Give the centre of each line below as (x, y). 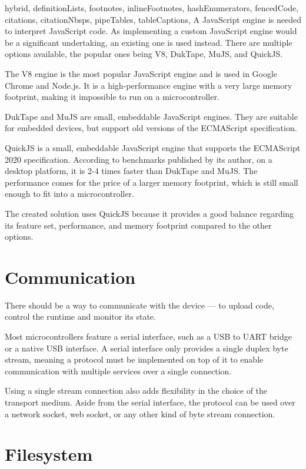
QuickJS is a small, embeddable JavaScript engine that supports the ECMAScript (153, 147)
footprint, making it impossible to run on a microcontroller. (112, 97)
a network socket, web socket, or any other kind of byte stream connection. (140, 413)
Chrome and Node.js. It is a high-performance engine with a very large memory (149, 85)
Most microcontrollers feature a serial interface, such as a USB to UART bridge (148, 336)
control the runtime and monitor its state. (80, 316)
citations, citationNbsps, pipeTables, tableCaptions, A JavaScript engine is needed (153, 19)
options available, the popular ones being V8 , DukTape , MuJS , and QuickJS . (144, 54)
